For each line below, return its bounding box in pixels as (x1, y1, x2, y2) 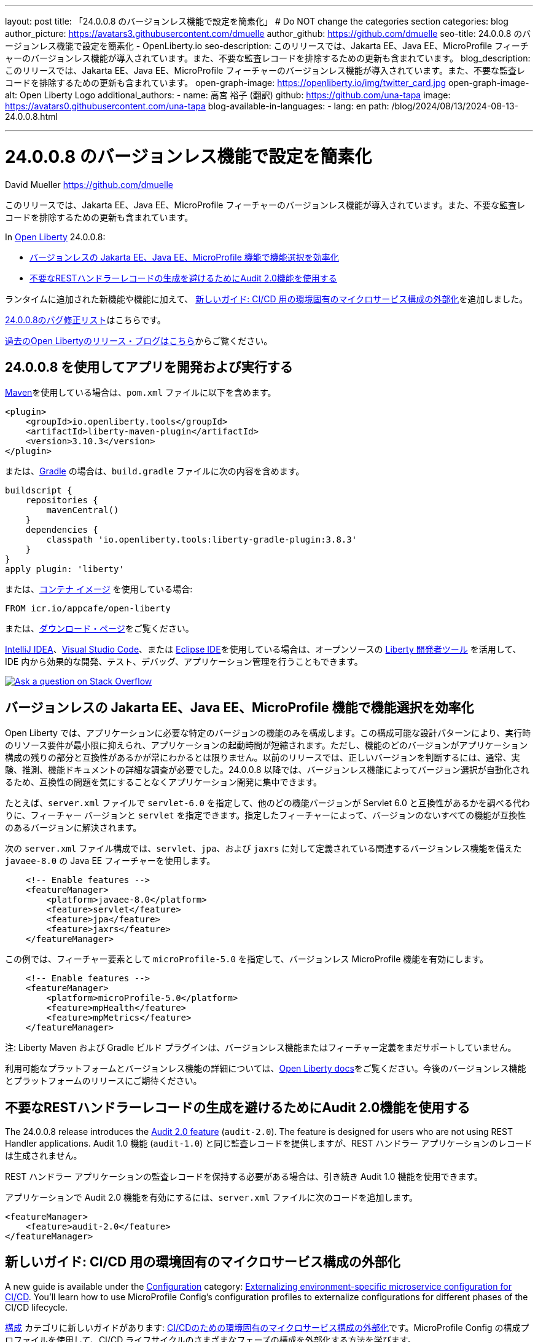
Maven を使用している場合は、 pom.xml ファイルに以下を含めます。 (5, 387, 276, 398)
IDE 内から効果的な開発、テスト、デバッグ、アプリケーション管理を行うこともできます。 (5, 656, 363, 667)
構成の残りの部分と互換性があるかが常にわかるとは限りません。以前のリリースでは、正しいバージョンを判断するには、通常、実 (5, 752, 520, 763)
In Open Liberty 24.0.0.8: (5, 231, 106, 242)
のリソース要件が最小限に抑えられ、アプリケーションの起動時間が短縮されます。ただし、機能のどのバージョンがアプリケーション (5, 740, 528, 751)
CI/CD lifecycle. (5, 1301, 68, 1313)
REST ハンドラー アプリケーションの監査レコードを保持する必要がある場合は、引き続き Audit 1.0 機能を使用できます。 (5, 1171, 483, 1182)
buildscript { (5, 485, 72, 496)
